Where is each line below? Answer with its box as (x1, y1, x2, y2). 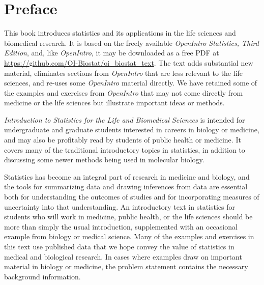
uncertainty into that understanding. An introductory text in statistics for (4, 201, 236, 212)
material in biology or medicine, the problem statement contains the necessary (4, 261, 248, 272)
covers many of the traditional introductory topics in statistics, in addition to (4, 144, 245, 155)
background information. (4, 271, 81, 281)
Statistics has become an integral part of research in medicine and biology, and (4, 171, 250, 182)
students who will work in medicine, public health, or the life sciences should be (4, 211, 253, 222)
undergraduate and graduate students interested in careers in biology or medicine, (4, 124, 259, 135)
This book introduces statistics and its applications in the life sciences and (4, 27, 236, 38)
